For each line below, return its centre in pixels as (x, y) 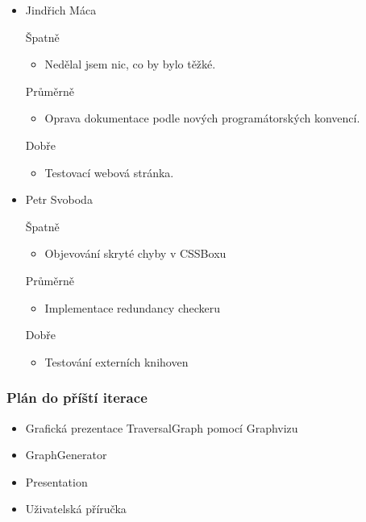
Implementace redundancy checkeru (133, 307)
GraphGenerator (66, 455)
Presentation (56, 481)
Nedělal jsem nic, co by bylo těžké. (130, 64)
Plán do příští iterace (77, 398)
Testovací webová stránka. (109, 172)
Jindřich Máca (61, 10)
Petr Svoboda (59, 199)
